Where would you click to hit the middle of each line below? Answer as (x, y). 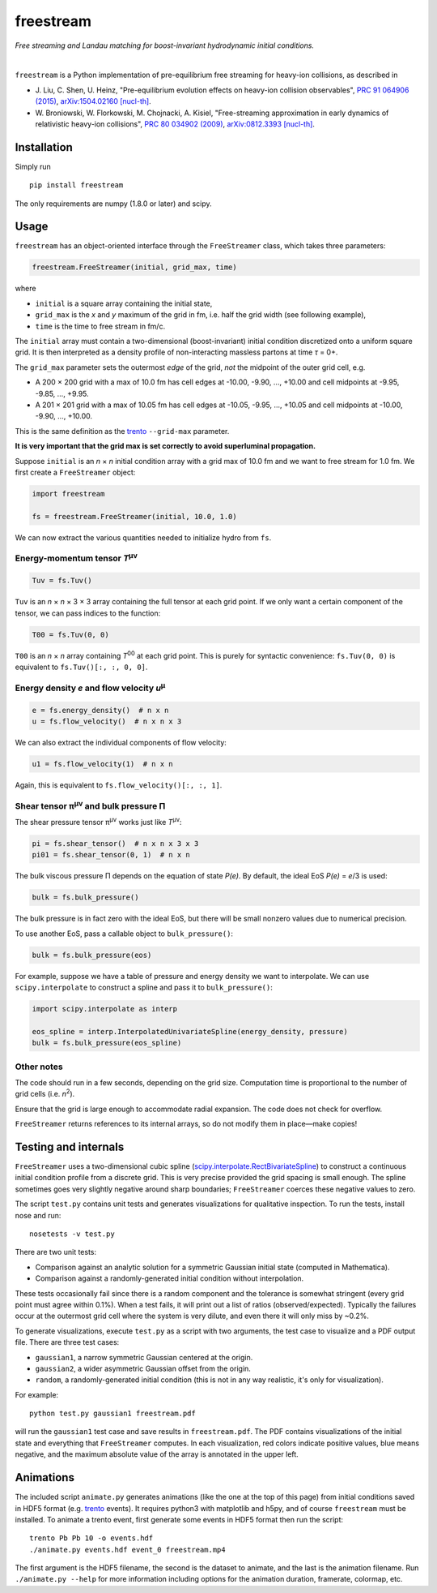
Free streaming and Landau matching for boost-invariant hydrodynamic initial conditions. (165, 45)
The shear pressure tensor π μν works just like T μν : (98, 821)
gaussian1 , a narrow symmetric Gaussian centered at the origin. (144, 1357)
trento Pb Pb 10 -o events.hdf (91, 1538)
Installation (44, 147)
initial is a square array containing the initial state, (124, 303)
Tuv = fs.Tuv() (62, 581)
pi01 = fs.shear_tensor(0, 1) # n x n (111, 855)
